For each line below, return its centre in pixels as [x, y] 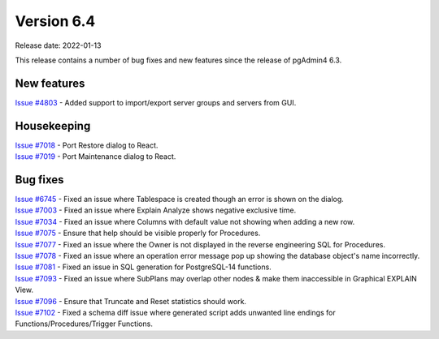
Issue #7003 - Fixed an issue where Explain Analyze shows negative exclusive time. [156, 210]
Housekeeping [53, 126]
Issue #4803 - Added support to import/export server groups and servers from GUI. [156, 102]
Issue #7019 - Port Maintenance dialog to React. [96, 157]
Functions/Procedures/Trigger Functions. [84, 324]
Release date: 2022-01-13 [58, 45]
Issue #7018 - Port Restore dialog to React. [87, 145]
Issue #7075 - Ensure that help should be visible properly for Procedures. [138, 233]
